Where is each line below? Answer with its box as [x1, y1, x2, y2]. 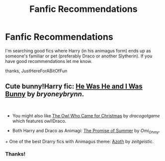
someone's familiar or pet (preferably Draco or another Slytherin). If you [5, 53, 153, 59]
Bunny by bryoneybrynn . [5, 90, 84, 99]
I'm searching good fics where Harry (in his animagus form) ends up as [5, 48, 151, 54]
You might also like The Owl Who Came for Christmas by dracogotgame [12, 112, 160, 118]
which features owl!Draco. [12, 118, 67, 124]
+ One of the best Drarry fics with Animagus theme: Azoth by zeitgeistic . [5, 138, 154, 144]
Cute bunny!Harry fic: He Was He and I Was [5, 82, 143, 91]
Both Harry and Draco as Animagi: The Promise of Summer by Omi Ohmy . [12, 127, 161, 135]
